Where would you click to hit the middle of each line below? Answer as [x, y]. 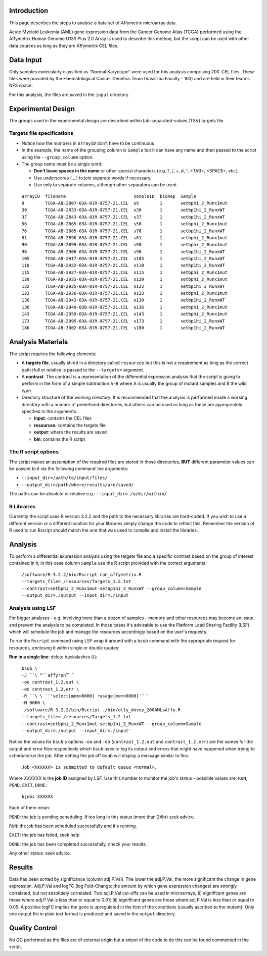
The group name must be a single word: [62, 164]
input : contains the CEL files [63, 418]
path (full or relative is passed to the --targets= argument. [83, 370]
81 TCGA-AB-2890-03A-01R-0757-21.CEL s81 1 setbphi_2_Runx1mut [124, 238]
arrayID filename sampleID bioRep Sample [109, 196]
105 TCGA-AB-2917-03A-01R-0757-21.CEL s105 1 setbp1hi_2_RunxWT [123, 259]
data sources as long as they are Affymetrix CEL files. [64, 46]
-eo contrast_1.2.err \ [50, 689]
